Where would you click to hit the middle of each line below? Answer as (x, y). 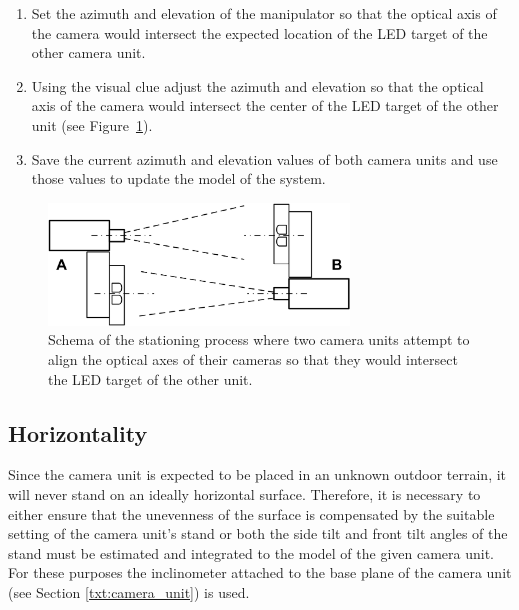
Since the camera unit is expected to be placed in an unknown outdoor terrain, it (257, 474)
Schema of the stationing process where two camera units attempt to (259, 339)
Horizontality (78, 432)
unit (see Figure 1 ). (92, 124)
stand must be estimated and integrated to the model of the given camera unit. (251, 552)
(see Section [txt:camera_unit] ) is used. (129, 592)
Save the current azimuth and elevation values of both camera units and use (264, 158)
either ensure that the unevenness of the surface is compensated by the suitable (251, 513)
